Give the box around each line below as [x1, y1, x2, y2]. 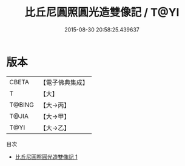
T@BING [9, 101, 35, 109]
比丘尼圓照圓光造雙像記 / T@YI [24, 5, 180, 19]
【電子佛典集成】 [39, 78, 89, 87]
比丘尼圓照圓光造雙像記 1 [15, 153, 78, 161]
